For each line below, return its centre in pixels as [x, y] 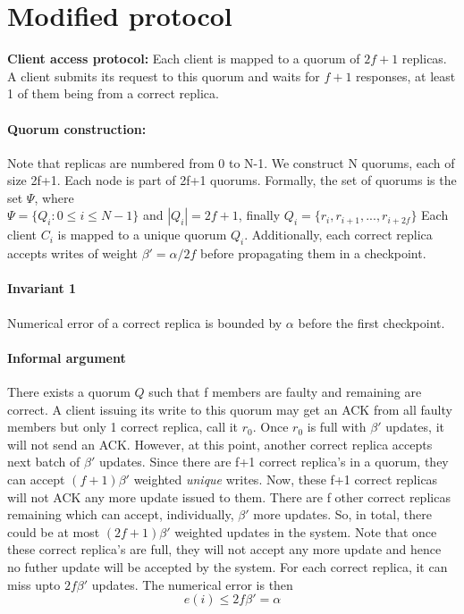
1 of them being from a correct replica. [113, 93]
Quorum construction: [77, 128]
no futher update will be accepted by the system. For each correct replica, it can [228, 567]
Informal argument [67, 357]
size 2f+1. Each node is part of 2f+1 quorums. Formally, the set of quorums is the [232, 180]
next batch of [44, 462]
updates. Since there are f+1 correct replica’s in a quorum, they [274, 462]
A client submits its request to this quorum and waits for [164, 76]
